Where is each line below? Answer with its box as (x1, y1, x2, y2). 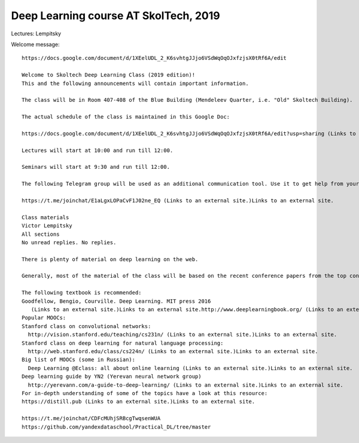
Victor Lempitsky (22, 222, 72, 229)
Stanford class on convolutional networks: (22, 323, 151, 329)
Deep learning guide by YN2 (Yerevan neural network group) (22, 373, 202, 380)
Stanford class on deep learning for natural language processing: (22, 339, 224, 347)
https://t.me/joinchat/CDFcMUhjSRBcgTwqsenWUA (22, 415, 161, 422)
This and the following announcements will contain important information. (22, 80, 249, 87)
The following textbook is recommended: (22, 289, 142, 296)
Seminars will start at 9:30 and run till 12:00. (22, 163, 171, 171)
